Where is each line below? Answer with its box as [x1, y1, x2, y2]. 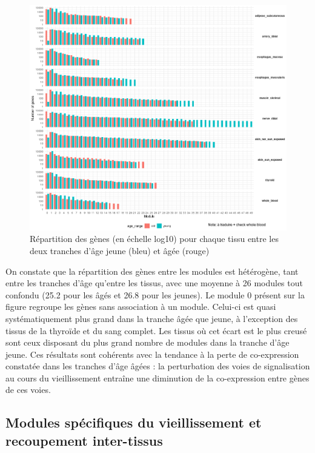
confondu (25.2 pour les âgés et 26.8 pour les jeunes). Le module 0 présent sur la [5, 288, 305, 301]
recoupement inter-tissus [5, 431, 163, 449]
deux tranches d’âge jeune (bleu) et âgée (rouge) [30, 244, 210, 257]
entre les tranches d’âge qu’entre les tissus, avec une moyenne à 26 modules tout [5, 277, 303, 289]
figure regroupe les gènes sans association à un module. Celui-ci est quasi [5, 300, 276, 313]
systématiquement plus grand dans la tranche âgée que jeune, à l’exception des [5, 312, 298, 324]
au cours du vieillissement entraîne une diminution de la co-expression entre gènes [5, 371, 310, 384]
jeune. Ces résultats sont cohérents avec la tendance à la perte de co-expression [5, 347, 299, 360]
